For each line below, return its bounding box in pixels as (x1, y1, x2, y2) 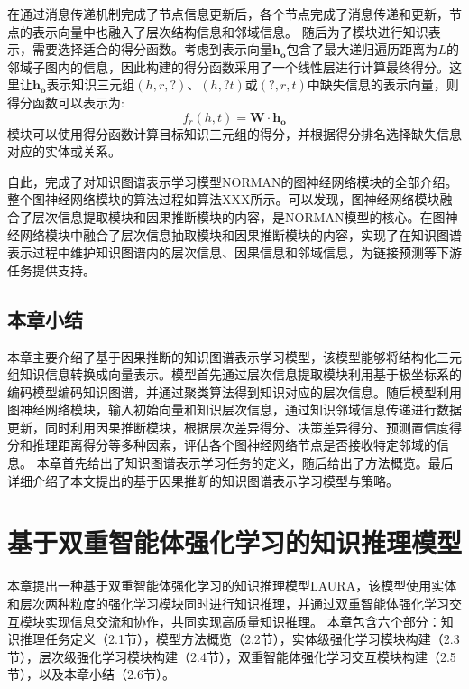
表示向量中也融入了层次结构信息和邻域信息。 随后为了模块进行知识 (32, 22, 428, 41)
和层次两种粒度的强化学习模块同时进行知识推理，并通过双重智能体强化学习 (7, 593, 449, 612)
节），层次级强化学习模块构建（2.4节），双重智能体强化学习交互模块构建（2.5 (7, 647, 456, 666)
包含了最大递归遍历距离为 (286, 40, 438, 59)
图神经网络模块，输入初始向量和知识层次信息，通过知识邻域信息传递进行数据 (7, 400, 462, 419)
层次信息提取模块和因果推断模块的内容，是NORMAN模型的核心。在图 (32, 207, 446, 226)
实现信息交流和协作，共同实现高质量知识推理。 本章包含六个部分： (44, 611, 441, 630)
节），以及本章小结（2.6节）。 (7, 665, 175, 684)
